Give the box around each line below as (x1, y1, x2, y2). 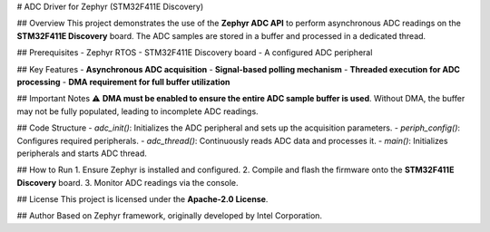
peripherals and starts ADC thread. (16, 148, 147, 159)
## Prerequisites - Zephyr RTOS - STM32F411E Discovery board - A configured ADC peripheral (16, 47, 373, 58)
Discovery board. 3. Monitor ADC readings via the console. (16, 177, 240, 188)
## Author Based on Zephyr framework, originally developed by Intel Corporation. (16, 210, 322, 221)
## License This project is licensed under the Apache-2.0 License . (16, 194, 269, 205)
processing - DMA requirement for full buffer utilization (16, 76, 230, 87)
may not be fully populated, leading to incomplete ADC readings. (16, 105, 259, 117)
